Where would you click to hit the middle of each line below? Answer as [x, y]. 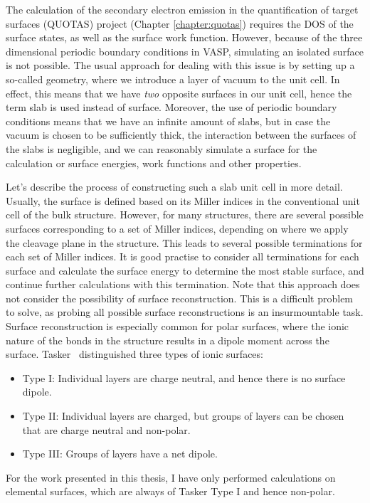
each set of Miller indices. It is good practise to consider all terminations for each [183, 256]
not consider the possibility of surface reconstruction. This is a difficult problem [180, 298]
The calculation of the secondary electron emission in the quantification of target [182, 9]
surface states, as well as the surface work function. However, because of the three [184, 37]
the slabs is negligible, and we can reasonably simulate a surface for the [162, 148]
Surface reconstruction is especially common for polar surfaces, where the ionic [178, 326]
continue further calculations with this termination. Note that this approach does [183, 284]
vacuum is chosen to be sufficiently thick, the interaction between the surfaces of [181, 135]
